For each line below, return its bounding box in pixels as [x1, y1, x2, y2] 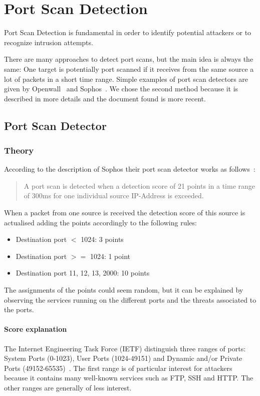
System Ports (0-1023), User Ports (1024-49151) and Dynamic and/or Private [4, 353, 242, 363]
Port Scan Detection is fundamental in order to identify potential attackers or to [4, 27, 251, 38]
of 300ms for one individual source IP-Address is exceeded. [24, 190, 204, 201]
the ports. [4, 304, 34, 315]
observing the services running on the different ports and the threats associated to [4, 294, 256, 305]
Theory [4, 144, 34, 156]
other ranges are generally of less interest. [4, 382, 132, 392]
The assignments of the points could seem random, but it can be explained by [4, 285, 243, 295]
